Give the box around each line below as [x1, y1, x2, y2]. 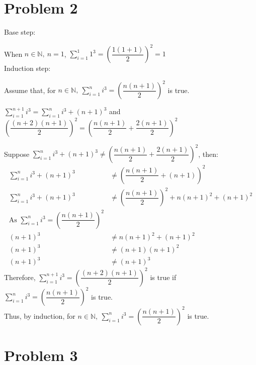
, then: [198, 148, 218, 159]
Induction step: [4, 63, 51, 73]
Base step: [4, 27, 36, 37]
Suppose [4, 148, 30, 159]
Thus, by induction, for [4, 310, 75, 321]
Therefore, [4, 271, 36, 282]
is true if [150, 271, 177, 282]
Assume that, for [4, 84, 56, 95]
